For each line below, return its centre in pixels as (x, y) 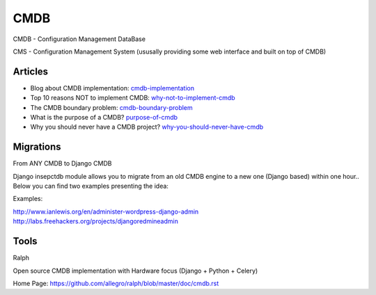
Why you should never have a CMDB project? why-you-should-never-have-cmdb (147, 127)
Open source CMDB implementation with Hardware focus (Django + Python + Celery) (135, 271)
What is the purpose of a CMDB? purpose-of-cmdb (104, 118)
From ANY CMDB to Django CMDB (62, 164)
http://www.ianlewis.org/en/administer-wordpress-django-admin (106, 212)
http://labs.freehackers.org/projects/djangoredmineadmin (96, 221)
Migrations (37, 147)
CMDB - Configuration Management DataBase (79, 39)
